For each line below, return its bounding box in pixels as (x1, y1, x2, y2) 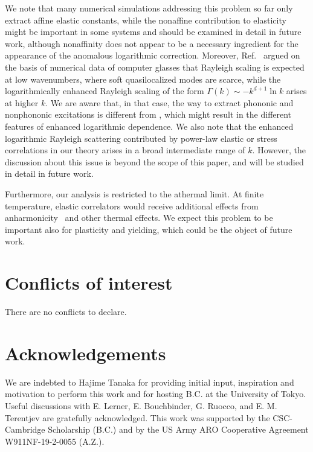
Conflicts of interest (5, 270, 173, 295)
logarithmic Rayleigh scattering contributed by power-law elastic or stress (5, 132, 277, 144)
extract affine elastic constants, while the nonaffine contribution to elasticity (5, 13, 286, 26)
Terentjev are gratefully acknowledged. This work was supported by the (5, 411, 270, 424)
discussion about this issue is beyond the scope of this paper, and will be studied (5, 155, 304, 168)
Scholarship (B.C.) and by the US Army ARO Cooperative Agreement (48, 423, 309, 436)
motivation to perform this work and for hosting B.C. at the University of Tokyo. (5, 387, 306, 400)
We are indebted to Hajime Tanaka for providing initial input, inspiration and (5, 375, 294, 388)
